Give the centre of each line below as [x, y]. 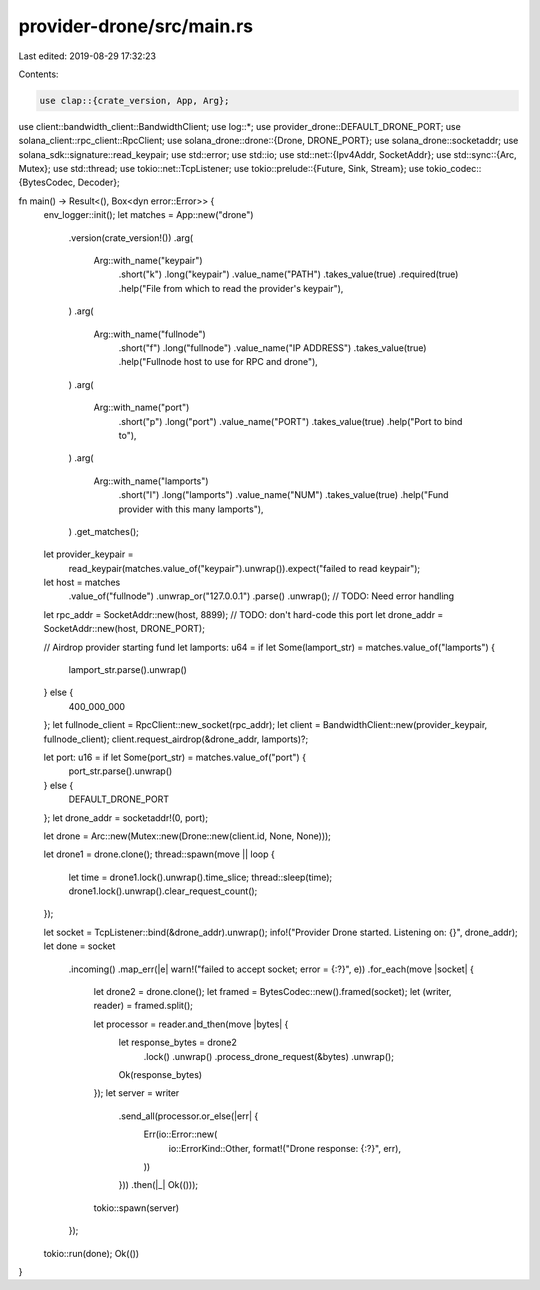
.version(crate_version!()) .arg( [131, 237]
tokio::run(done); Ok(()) [91, 1253]
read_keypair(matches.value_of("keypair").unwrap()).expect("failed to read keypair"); [244, 568]
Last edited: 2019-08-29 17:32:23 [87, 56]
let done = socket [79, 946]
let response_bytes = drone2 [177, 1042]
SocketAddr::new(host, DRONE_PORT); [124, 629]
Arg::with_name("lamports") [151, 481]
